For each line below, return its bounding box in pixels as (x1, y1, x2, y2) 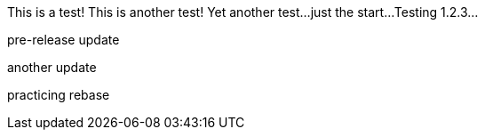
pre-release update (7, 32, 120, 47)
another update (7, 60, 97, 75)
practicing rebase (7, 87, 110, 102)
